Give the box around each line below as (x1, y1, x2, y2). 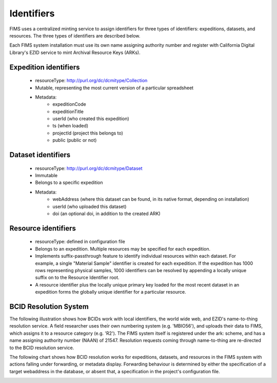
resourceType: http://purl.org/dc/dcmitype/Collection (35, 78, 148, 84)
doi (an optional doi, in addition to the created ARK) (52, 210, 161, 217)
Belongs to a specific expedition (35, 180, 103, 186)
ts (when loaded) (52, 123, 89, 129)
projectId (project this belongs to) (52, 130, 123, 136)
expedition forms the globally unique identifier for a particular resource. (35, 289, 187, 295)
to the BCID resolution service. (9, 344, 74, 351)
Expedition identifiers (9, 63, 80, 71)
